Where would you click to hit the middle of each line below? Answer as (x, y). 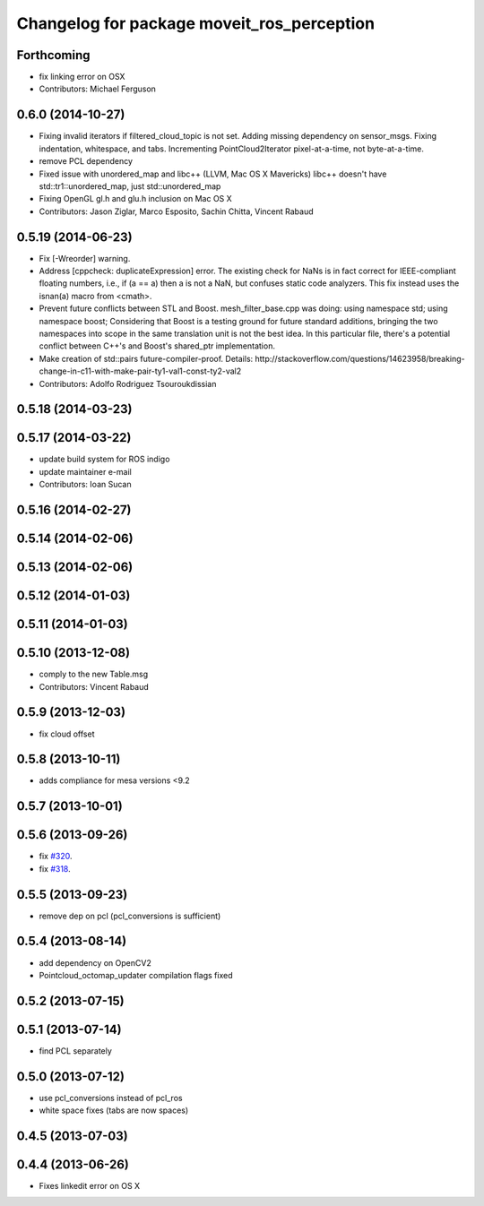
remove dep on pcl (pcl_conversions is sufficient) (130, 916)
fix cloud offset (67, 734)
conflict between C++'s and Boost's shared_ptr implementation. (157, 346)
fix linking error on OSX (82, 77)
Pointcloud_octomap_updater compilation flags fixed (136, 975)
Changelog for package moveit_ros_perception (196, 23)
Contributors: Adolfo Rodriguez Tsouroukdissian (128, 383)
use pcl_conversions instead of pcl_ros (111, 1098)
